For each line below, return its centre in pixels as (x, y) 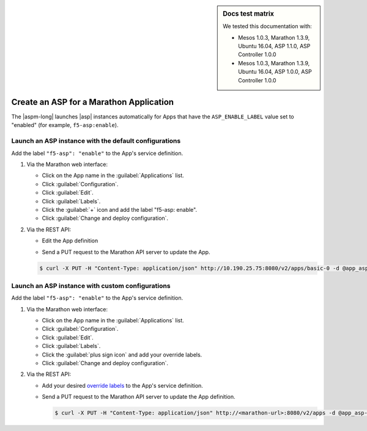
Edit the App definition (70, 241)
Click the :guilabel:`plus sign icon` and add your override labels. (122, 355)
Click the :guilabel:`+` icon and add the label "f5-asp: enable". (120, 209)
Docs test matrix (249, 14)
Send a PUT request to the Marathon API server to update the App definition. (139, 397)
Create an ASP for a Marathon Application (93, 102)
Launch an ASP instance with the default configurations (96, 141)
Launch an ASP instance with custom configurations (91, 286)
